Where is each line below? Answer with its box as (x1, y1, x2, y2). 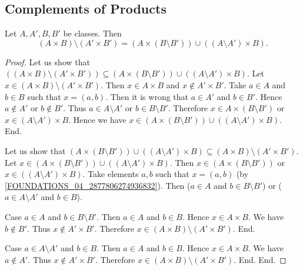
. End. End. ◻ (234, 253, 287, 265)
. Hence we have (68, 113, 126, 125)
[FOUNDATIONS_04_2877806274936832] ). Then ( (5, 179, 191, 191)
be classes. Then (63, 27, 122, 39)
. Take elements (82, 168, 139, 180)
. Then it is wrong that (105, 90, 189, 102)
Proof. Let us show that (5, 55, 90, 68)
